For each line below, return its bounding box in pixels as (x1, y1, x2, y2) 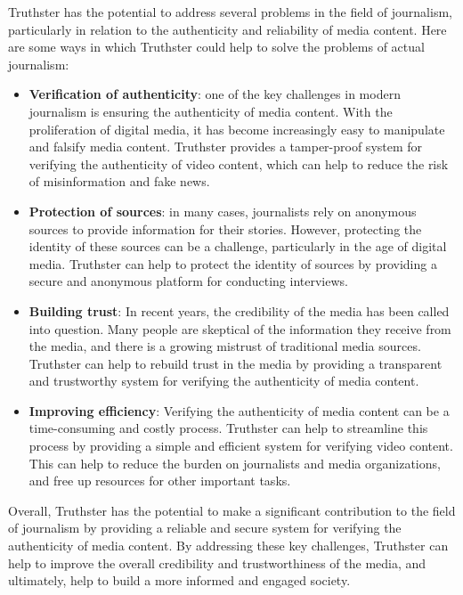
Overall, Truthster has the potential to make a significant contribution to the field (8, 501, 456, 519)
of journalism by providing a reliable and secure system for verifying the (8, 518, 402, 537)
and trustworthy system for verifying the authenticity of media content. (28, 371, 419, 390)
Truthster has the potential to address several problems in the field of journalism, (8, 3, 452, 20)
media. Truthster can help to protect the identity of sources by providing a (28, 254, 437, 273)
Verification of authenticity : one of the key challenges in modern (28, 85, 401, 103)
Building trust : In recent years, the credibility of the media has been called (28, 301, 450, 320)
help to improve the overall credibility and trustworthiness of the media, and (8, 553, 426, 572)
